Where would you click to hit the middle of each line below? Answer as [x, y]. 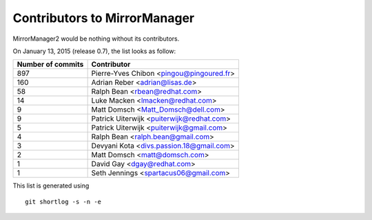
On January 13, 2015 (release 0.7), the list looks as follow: [94, 51]
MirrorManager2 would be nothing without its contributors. [96, 39]
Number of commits [50, 64]
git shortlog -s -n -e [63, 201]
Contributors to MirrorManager [104, 18]
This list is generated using [51, 186]
